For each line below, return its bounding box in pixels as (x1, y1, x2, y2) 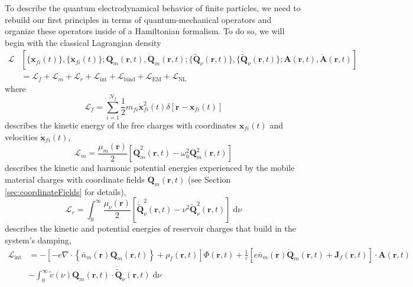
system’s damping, (5, 234, 71, 246)
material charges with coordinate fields (5, 173, 145, 186)
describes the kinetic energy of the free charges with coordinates (5, 119, 237, 131)
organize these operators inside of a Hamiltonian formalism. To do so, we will (5, 25, 285, 37)
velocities (5, 130, 38, 143)
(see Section (187, 173, 231, 186)
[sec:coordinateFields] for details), (5, 185, 126, 197)
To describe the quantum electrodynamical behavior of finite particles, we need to (5, 2, 301, 14)
